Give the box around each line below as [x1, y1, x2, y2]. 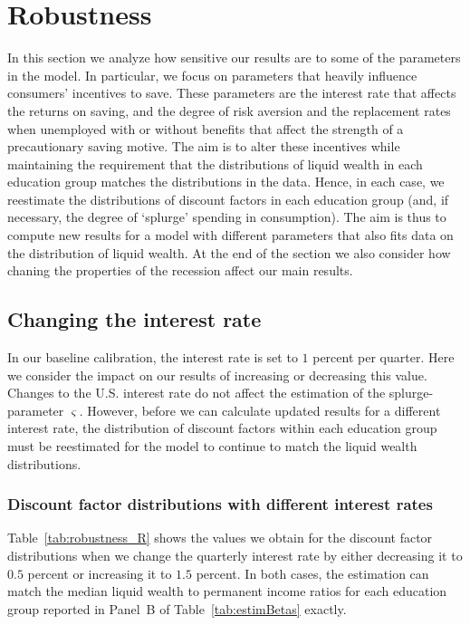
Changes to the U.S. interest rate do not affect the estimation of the [7, 383, 386, 402]
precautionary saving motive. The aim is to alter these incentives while [7, 137, 400, 156]
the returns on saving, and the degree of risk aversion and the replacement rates [7, 101, 451, 120]
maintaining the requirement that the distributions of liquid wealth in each [7, 154, 423, 173]
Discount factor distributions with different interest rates [7, 493, 433, 515]
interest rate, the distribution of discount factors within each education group [7, 418, 437, 437]
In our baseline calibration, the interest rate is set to [7, 348, 298, 367]
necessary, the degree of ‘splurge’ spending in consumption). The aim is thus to [7, 207, 446, 226]
